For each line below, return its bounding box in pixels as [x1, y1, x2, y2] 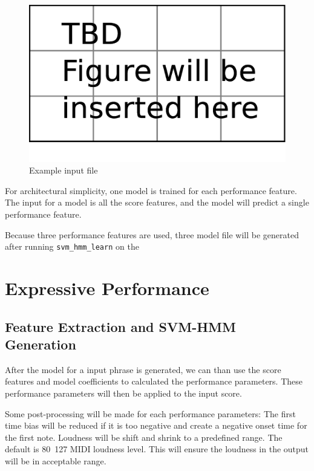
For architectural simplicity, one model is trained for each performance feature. [5, 184, 297, 197]
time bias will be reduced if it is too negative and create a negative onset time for [5, 419, 307, 432]
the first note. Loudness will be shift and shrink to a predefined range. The [5, 430, 283, 443]
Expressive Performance [5, 276, 209, 300]
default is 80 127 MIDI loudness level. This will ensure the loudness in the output [5, 443, 309, 455]
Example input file [29, 164, 98, 177]
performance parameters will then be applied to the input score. [5, 386, 242, 399]
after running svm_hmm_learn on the [5, 240, 139, 253]
